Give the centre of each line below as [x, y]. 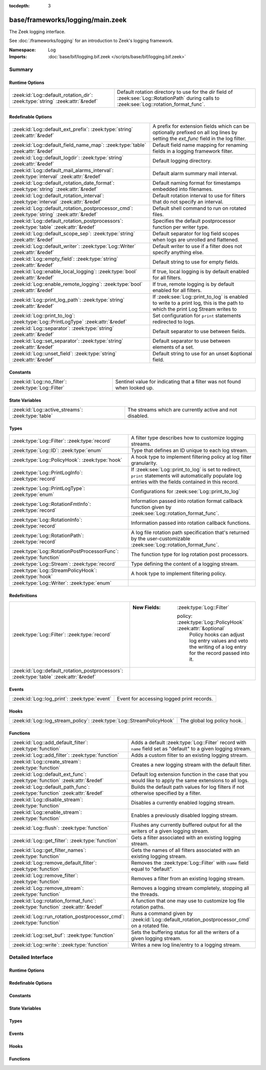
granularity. [144, 463]
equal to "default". [152, 869]
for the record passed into [219, 653]
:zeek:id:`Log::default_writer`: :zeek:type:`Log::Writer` [74, 246]
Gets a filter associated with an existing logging [186, 838]
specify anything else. [178, 253]
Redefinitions [23, 595]
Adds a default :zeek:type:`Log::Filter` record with [189, 743]
